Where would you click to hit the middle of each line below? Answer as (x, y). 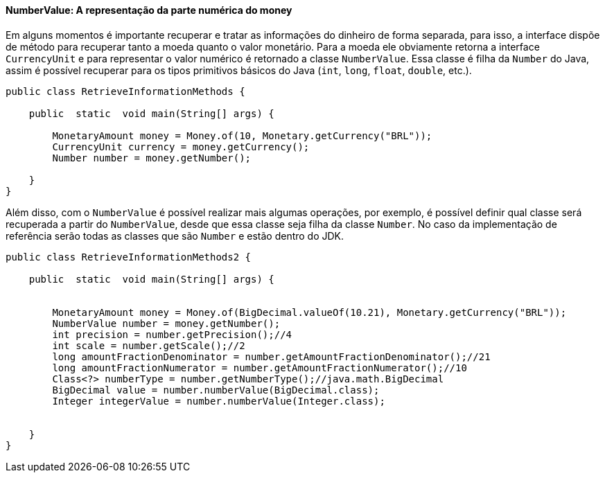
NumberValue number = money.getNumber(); (166, 323)
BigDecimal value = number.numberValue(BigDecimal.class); (216, 390)
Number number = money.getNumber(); (152, 158)
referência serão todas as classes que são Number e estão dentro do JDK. (175, 236)
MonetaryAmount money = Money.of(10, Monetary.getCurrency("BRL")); (242, 135)
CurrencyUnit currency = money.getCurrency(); (181, 147)
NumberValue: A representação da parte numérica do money (149, 10)
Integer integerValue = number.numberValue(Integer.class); (219, 401)
